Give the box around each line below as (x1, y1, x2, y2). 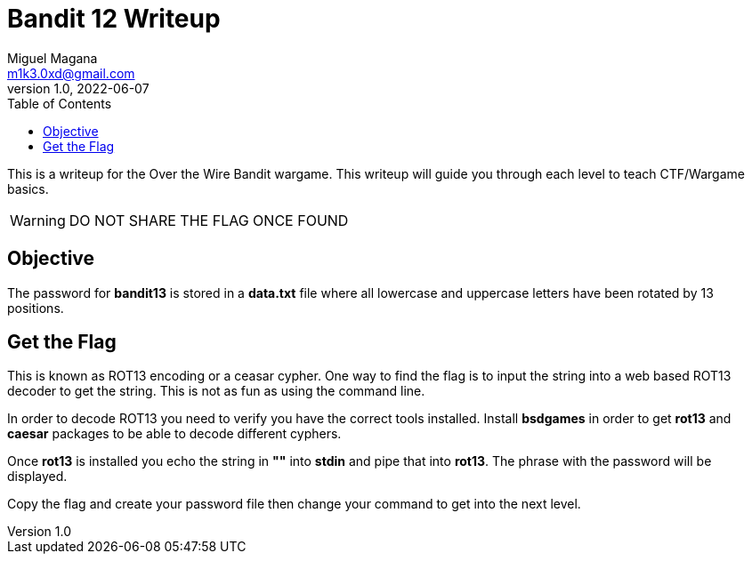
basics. (7, 180, 49, 196)
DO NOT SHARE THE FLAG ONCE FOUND (69, 211, 349, 229)
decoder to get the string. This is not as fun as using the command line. (7, 383, 425, 399)
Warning (10, 211, 66, 229)
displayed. (7, 469, 68, 485)
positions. (7, 300, 64, 316)
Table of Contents (7, 95, 112, 111)
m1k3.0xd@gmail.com (7, 65, 135, 81)
